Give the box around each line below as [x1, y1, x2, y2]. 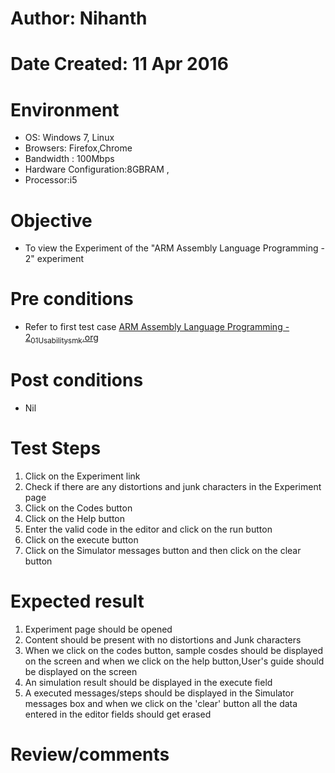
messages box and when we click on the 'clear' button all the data [24, 697, 298, 709]
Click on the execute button [24, 533, 139, 546]
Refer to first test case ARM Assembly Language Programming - [24, 321, 290, 333]
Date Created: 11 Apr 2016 [10, 53, 229, 76]
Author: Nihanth [10, 7, 148, 30]
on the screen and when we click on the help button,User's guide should [24, 655, 325, 667]
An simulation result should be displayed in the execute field [24, 676, 273, 688]
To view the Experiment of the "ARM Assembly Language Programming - [24, 242, 325, 254]
